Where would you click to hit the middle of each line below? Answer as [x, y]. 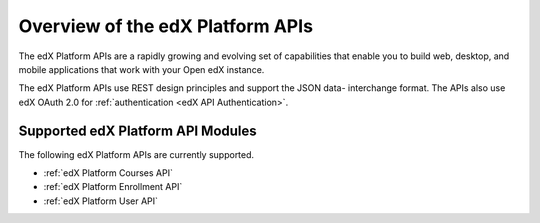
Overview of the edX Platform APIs [166, 26]
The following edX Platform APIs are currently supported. [136, 154]
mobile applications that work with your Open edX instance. [141, 69]
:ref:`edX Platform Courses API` [108, 173]
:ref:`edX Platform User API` [101, 201]
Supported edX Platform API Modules [137, 130]
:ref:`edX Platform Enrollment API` [113, 187]
